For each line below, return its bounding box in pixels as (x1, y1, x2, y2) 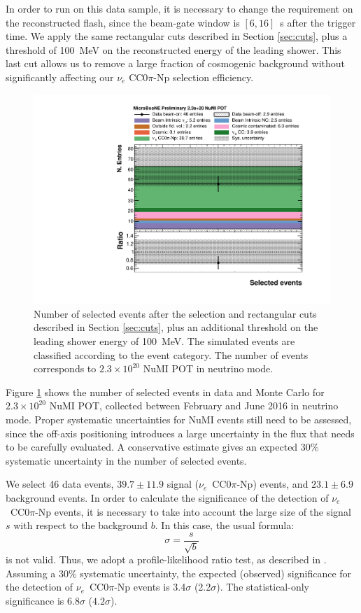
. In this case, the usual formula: (155, 518, 295, 533)
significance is (6, 593, 64, 607)
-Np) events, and (236, 477, 309, 491)
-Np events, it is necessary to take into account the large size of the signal (35, 504, 351, 519)
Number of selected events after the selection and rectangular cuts (34, 306, 317, 320)
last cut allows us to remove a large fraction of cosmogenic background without (6, 56, 345, 71)
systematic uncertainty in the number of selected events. (6, 453, 247, 467)
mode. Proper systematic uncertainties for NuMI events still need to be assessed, (6, 411, 352, 426)
